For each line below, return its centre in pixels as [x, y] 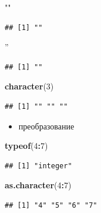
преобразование [46, 126]
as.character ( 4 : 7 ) [38, 185]
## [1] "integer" [38, 166]
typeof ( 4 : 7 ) [26, 146]
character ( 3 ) [29, 86]
